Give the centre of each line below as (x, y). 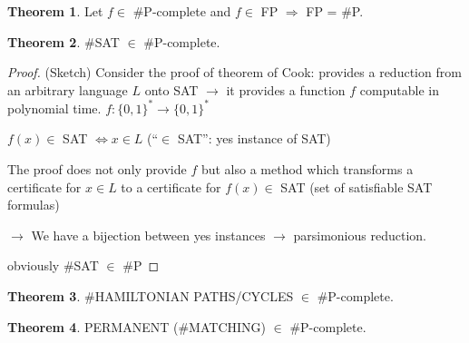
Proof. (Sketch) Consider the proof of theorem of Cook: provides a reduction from (234, 72)
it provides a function (286, 89)
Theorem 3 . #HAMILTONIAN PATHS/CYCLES (151, 296)
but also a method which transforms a (307, 169)
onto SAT (171, 89)
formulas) (34, 205)
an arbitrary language (68, 89)
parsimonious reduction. (360, 235)
